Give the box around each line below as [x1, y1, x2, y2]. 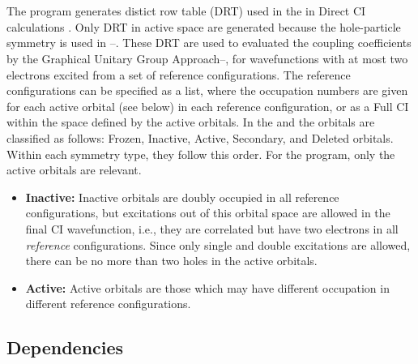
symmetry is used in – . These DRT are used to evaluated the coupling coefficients [6, 34, 412, 51]
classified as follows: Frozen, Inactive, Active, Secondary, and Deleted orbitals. [6, 129, 394, 146]
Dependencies [6, 335, 124, 360]
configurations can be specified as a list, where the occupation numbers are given [6, 82, 408, 99]
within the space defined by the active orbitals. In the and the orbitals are [6, 113, 375, 131]
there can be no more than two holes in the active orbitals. [25, 252, 318, 269]
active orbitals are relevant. [6, 161, 142, 178]
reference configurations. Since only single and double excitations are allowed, [25, 236, 411, 253]
